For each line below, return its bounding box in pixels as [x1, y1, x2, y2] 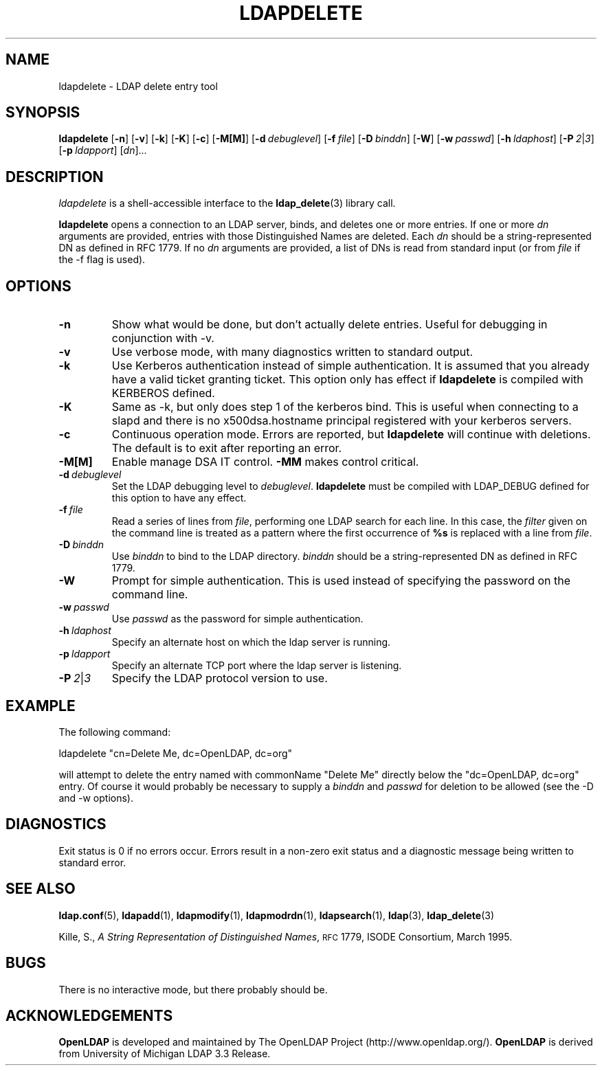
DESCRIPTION [5, 168, 104, 185]
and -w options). [58, 791, 133, 804]
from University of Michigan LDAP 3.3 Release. [58, 1048, 271, 1060]
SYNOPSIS [5, 104, 80, 122]
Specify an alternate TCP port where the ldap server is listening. [111, 659, 402, 672]
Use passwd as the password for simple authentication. [111, 613, 364, 625]
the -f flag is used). [58, 253, 146, 266]
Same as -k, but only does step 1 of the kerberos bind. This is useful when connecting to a [111, 400, 579, 414]
